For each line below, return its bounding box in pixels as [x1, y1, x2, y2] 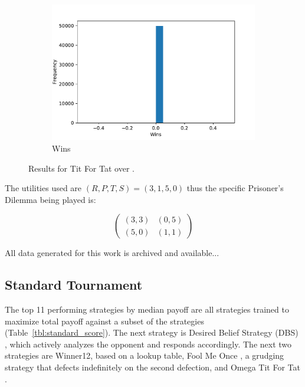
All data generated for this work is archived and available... [5, 247, 219, 259]
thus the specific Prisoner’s [186, 182, 284, 194]
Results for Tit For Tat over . [28, 162, 135, 174]
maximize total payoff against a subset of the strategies [5, 314, 204, 327]
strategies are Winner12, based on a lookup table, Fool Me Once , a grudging [5, 349, 284, 362]
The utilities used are [5, 182, 82, 194]
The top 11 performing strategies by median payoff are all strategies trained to [5, 303, 289, 316]
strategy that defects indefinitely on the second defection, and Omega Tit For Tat [5, 361, 301, 373]
